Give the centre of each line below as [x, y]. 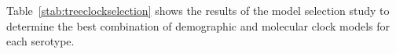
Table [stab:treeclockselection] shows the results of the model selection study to [198, 10]
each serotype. [40, 41]
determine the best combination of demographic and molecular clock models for [198, 25]
